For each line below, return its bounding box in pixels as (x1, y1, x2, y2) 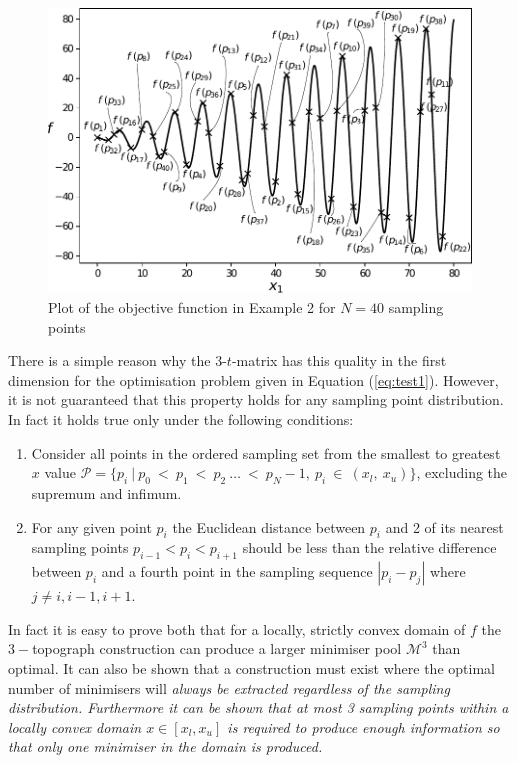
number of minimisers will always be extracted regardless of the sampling (8, 677, 450, 698)
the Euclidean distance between (172, 516, 366, 537)
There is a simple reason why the (8, 350, 211, 371)
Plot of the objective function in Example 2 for (48, 296, 336, 317)
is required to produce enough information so (227, 716, 500, 737)
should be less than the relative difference (242, 537, 497, 558)
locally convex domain (8, 716, 142, 737)
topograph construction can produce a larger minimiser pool (32, 638, 402, 659)
